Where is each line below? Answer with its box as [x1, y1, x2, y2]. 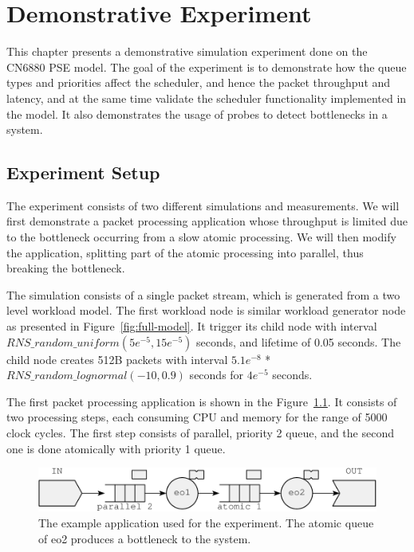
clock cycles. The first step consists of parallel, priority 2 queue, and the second [6, 425, 394, 441]
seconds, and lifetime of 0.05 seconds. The [195, 333, 401, 350]
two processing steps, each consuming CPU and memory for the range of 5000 [6, 409, 388, 425]
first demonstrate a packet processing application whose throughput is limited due [6, 213, 408, 229]
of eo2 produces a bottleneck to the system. [38, 530, 251, 546]
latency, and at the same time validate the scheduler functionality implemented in [6, 89, 407, 106]
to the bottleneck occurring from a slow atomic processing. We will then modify [6, 229, 396, 245]
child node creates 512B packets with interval [6, 350, 228, 367]
